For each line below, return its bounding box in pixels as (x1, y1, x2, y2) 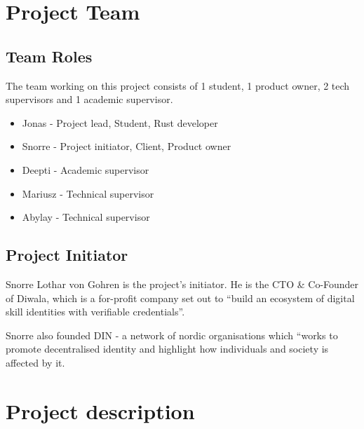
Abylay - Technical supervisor (22, 210, 150, 224)
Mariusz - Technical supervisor (22, 186, 154, 200)
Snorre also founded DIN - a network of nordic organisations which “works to (6, 327, 338, 342)
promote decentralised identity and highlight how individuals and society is (6, 341, 329, 356)
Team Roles (6, 45, 93, 67)
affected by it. (6, 355, 65, 369)
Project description (6, 396, 195, 425)
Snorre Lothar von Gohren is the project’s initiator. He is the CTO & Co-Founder (6, 276, 359, 291)
